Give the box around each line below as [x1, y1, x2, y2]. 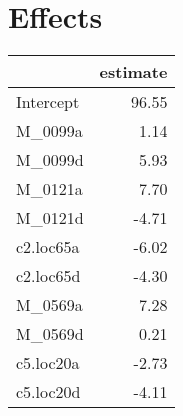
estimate [99, 60, 168, 84]
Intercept [16, 90, 80, 114]
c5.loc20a [16, 351, 80, 375]
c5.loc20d [16, 380, 81, 404]
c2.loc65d [16, 264, 81, 288]
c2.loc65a [16, 235, 80, 259]
